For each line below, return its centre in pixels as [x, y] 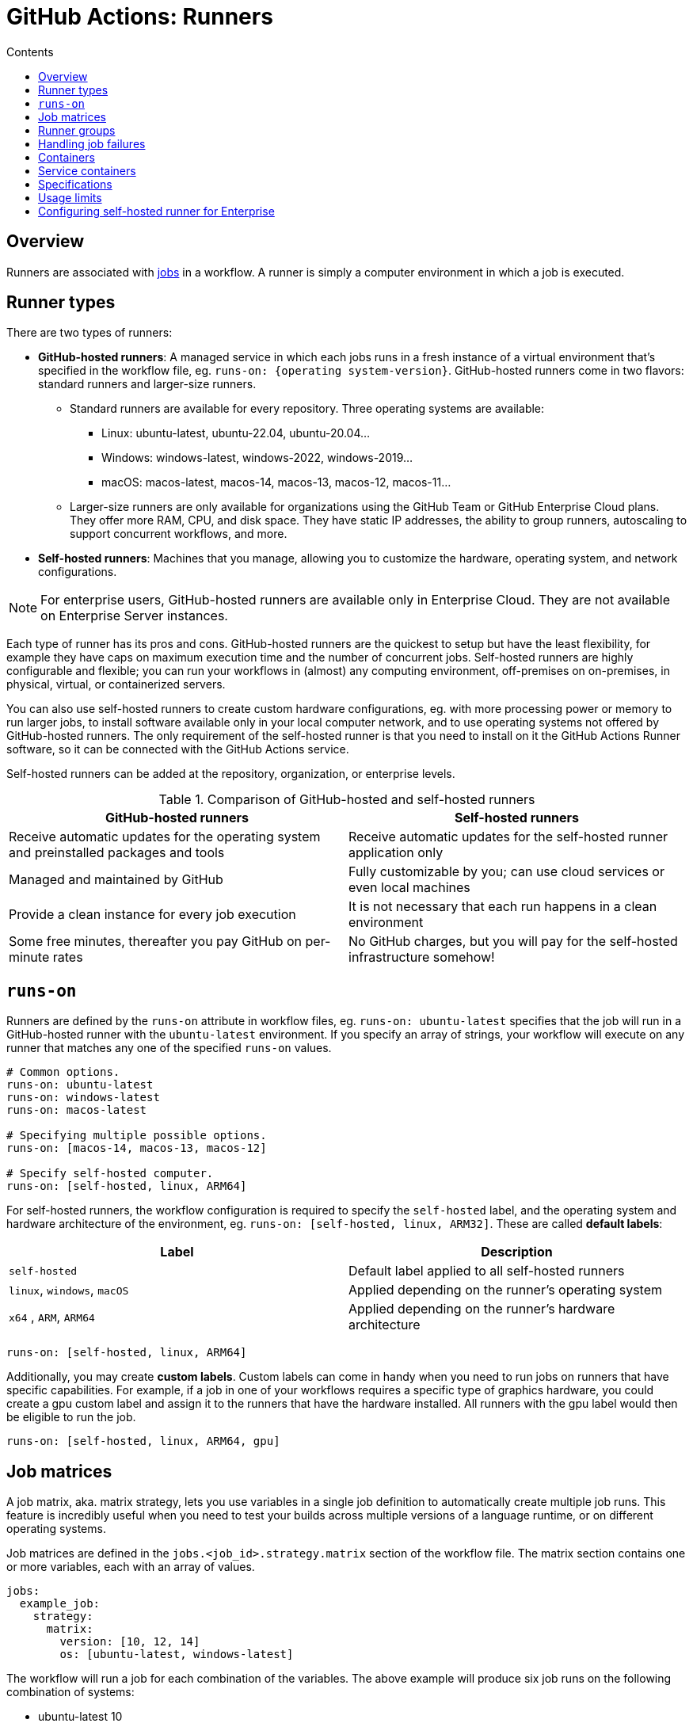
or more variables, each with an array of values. [131, 1567]
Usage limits [70, 197]
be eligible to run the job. [71, 1417]
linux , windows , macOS [69, 1290]
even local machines [409, 888]
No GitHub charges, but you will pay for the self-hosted [513, 942]
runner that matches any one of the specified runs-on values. [169, 1048]
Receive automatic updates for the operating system [165, 837]
